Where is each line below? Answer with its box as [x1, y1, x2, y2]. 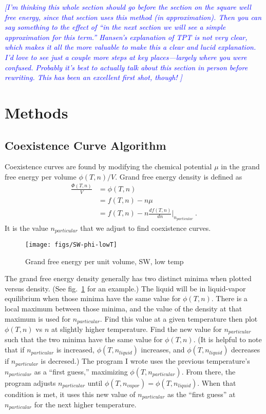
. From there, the [181, 366, 236, 377]
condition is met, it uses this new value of [5, 388, 136, 399]
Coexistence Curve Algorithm [5, 137, 166, 153]
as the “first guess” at [167, 388, 236, 399]
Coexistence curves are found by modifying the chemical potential [5, 161, 212, 172]
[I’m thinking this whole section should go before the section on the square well [5, 2, 251, 12]
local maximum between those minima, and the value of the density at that [5, 303, 242, 313]
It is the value [5, 222, 48, 233]
